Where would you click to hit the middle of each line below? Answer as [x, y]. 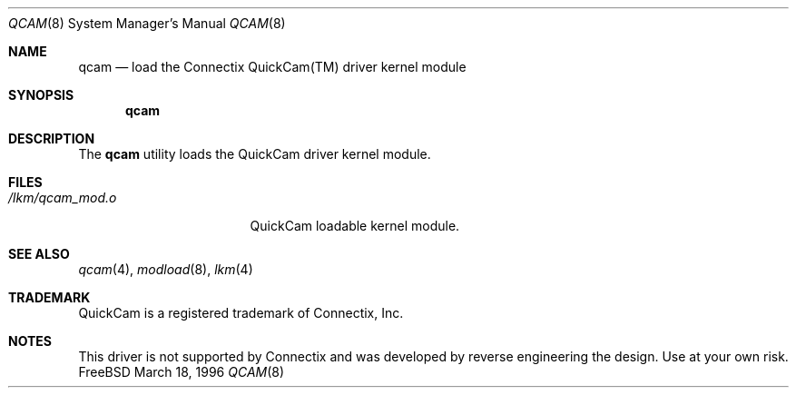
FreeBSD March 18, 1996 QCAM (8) [182, 372]
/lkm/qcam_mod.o [63, 197]
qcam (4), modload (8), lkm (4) [166, 269]
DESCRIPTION [52, 138]
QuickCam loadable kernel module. [355, 226]
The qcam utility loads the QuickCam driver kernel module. [255, 154]
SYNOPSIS [41, 95]
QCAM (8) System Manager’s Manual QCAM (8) [147, 23]
